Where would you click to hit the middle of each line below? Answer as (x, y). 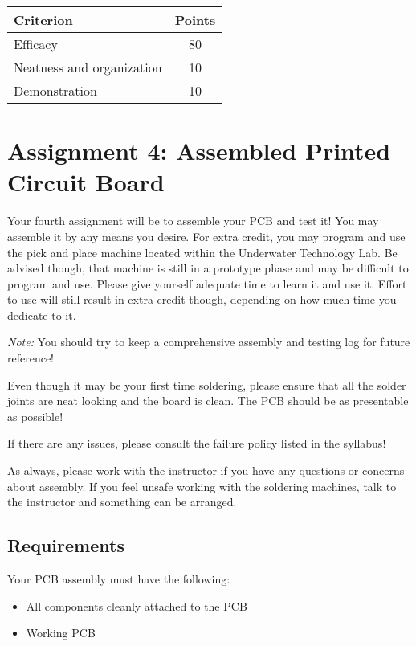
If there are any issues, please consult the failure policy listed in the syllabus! (197, 443)
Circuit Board (86, 182)
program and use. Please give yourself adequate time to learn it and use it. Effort (207, 283)
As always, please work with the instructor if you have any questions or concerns (206, 470)
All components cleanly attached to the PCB (137, 605)
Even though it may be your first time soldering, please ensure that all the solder (207, 384)
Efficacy (36, 44)
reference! (31, 358)
